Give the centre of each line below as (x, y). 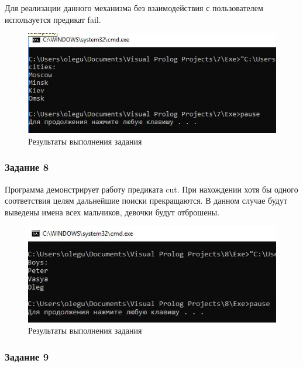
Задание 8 (27, 167)
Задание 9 (27, 356)
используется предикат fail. (53, 19)
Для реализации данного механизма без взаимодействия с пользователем (134, 8)
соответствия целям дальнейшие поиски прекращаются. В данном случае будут (146, 200)
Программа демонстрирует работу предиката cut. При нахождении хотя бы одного (151, 189)
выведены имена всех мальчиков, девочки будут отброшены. (112, 212)
